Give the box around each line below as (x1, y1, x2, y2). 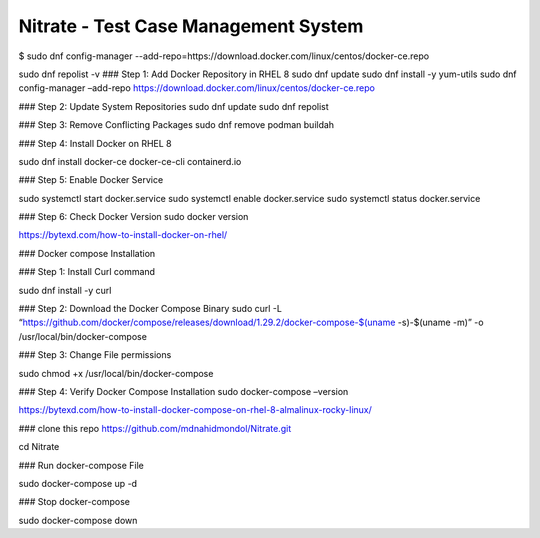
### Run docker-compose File (18, 459, 145, 471)
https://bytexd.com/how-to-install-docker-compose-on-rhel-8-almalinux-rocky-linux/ (18, 404, 372, 416)
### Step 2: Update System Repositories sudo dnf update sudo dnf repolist (18, 100, 329, 112)
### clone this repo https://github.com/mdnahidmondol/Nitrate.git (18, 422, 292, 434)
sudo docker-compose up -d (18, 477, 138, 489)
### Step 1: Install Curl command (18, 266, 155, 278)
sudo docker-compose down (18, 514, 138, 526)
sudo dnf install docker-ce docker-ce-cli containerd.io (18, 155, 242, 167)
